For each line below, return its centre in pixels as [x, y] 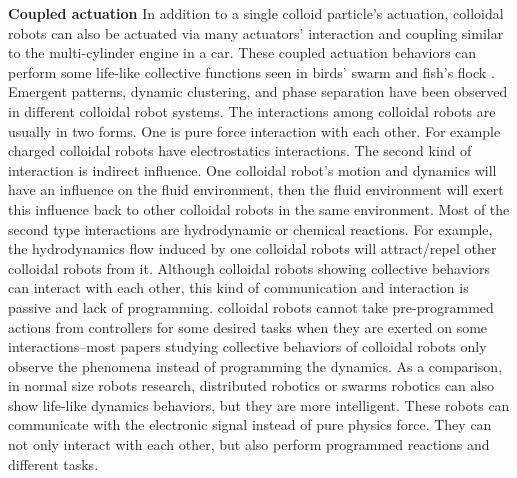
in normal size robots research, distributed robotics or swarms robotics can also [251, 385]
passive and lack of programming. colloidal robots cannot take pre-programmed [251, 306]
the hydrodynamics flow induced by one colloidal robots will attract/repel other [252, 248]
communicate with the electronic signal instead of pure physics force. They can [250, 424]
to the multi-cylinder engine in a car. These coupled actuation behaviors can [242, 52]
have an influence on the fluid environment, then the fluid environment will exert [256, 189]
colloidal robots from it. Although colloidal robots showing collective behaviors [249, 267]
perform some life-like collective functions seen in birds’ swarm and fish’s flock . [251, 71]
